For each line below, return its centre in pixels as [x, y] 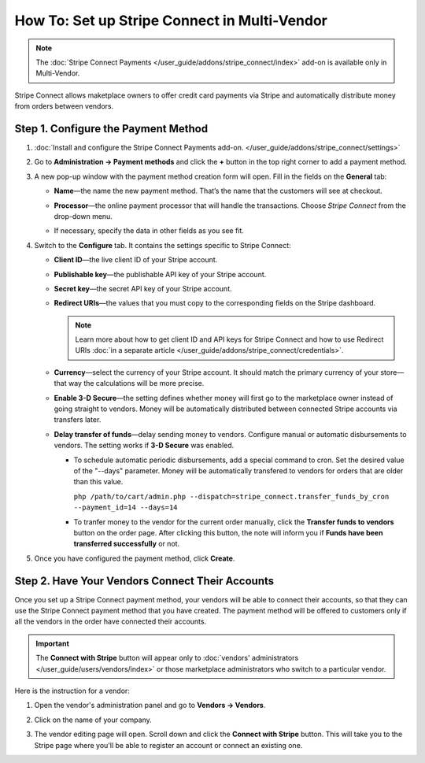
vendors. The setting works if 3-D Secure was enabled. [144, 446]
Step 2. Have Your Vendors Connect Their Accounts [144, 581]
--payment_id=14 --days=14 [126, 507]
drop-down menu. [83, 216]
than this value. [98, 482]
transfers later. [78, 420]
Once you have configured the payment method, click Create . [135, 558]
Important [53, 643]
